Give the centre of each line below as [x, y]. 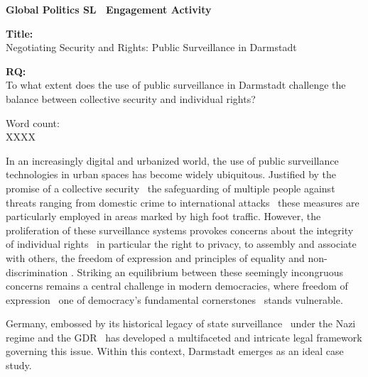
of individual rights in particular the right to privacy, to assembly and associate [181, 244]
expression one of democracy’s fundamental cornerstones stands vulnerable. [174, 299]
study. [19, 365]
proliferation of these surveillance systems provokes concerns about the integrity [180, 230]
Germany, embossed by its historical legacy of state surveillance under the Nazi [181, 323]
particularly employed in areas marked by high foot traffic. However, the [163, 216]
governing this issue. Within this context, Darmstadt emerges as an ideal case [175, 351]
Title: [20, 33]
